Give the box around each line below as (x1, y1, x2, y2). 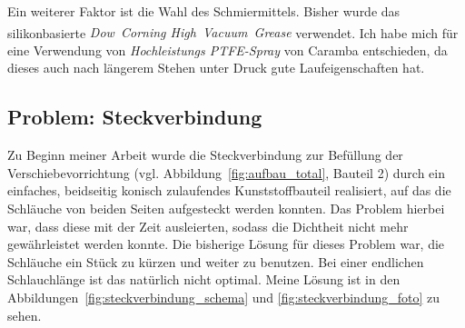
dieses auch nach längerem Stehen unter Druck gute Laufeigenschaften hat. (7, 58, 425, 77)
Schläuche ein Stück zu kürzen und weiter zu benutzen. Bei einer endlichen (7, 252, 424, 271)
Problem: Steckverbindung (7, 103, 262, 131)
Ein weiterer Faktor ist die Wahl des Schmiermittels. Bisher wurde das (7, 2, 401, 20)
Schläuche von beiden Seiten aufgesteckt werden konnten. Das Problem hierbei (7, 199, 445, 218)
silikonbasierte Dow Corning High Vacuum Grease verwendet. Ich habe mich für (7, 23, 459, 42)
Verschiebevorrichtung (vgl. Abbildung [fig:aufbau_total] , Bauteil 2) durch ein (7, 163, 445, 182)
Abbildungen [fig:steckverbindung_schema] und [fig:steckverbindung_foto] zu (7, 287, 440, 306)
